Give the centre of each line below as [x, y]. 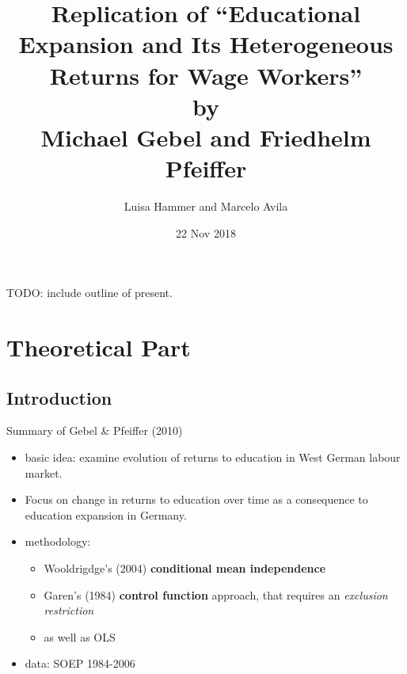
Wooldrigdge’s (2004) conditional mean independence [185, 567]
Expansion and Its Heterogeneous [206, 44]
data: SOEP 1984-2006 [80, 663]
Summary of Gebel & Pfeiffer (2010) [95, 430]
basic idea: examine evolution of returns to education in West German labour [213, 457]
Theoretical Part [99, 347]
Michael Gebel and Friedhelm [206, 137]
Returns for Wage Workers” [206, 75]
